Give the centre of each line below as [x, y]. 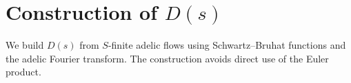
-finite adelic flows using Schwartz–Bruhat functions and [227, 45]
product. [23, 72]
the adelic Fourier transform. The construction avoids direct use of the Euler [167, 58]
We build [25, 45]
